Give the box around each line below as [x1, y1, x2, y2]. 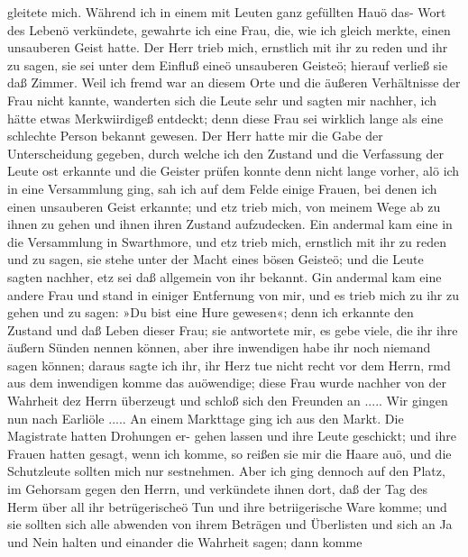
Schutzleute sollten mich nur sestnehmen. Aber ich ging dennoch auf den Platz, [7, 461, 445, 480]
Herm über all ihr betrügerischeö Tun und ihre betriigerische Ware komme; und [7, 497, 447, 516]
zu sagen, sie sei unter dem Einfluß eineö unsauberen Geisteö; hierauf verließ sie [7, 55, 448, 74]
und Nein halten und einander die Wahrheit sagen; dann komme [7, 532, 362, 551]
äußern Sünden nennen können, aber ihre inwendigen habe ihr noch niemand [7, 338, 431, 357]
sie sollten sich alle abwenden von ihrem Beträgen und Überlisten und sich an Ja [7, 515, 453, 534]
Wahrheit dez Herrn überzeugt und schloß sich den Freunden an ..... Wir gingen [7, 391, 448, 410]
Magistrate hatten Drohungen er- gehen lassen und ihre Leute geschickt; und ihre [7, 426, 456, 445]
